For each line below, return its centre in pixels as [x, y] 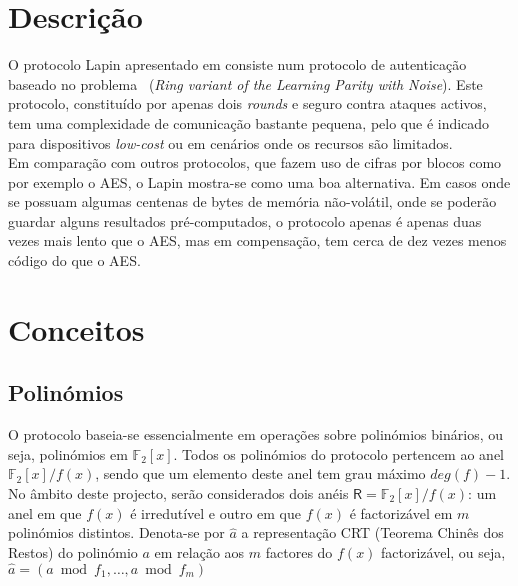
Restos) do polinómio [73, 551]
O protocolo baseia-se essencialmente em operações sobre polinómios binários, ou [255, 434]
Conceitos [76, 328]
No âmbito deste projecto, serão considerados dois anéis [178, 493]
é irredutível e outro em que [216, 512]
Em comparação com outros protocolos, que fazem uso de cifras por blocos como [255, 162]
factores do [299, 551]
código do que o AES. [74, 260]
